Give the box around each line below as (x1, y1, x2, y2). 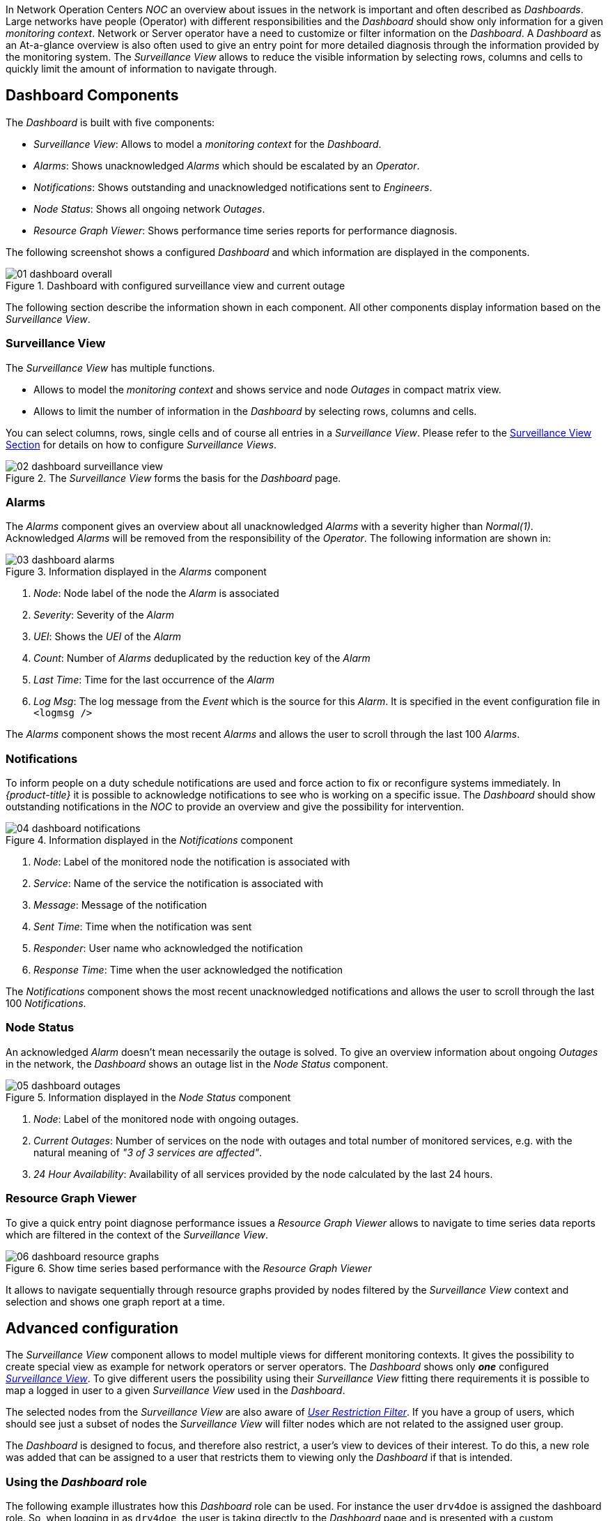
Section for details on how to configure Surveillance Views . (6, 438, 277, 451)
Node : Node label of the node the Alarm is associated (33, 587, 279, 600)
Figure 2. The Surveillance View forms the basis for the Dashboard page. (6, 471, 341, 484)
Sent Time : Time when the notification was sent (33, 921, 252, 933)
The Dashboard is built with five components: (6, 116, 215, 128)
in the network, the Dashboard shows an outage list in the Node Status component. (6, 1057, 389, 1070)
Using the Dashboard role (6, 1474, 147, 1489)
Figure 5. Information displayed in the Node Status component (6, 1091, 291, 1103)
